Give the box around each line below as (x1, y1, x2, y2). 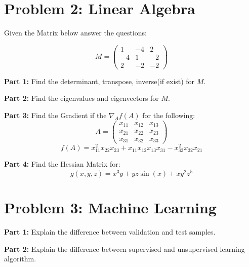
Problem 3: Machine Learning (4, 197, 217, 218)
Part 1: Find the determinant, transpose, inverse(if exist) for (4, 75, 195, 86)
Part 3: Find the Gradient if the (4, 110, 107, 121)
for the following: (142, 110, 195, 121)
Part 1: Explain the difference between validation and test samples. (4, 226, 216, 237)
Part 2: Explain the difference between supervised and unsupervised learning (4, 243, 245, 254)
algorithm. (4, 253, 36, 264)
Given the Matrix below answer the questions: (4, 27, 147, 38)
